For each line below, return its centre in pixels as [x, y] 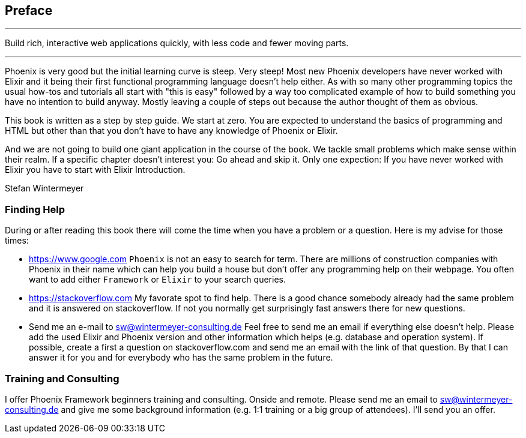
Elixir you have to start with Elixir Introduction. [95, 170]
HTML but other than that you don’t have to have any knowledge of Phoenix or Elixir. [171, 131]
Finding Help [35, 209]
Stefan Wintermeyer [44, 188]
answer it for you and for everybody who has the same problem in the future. [181, 358]
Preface [29, 10]
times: [17, 241]
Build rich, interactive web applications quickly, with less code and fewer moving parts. [177, 43]
